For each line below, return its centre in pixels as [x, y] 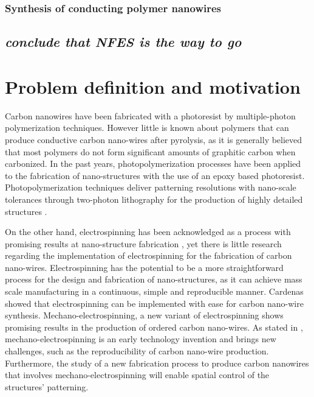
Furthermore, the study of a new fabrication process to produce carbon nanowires [157, 363]
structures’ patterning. [47, 386]
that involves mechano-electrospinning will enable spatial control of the [137, 375]
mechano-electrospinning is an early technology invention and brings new [141, 339]
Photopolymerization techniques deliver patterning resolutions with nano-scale [151, 187]
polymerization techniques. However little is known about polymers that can [147, 128]
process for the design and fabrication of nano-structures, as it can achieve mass [154, 279]
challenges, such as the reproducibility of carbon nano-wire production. [137, 351]
